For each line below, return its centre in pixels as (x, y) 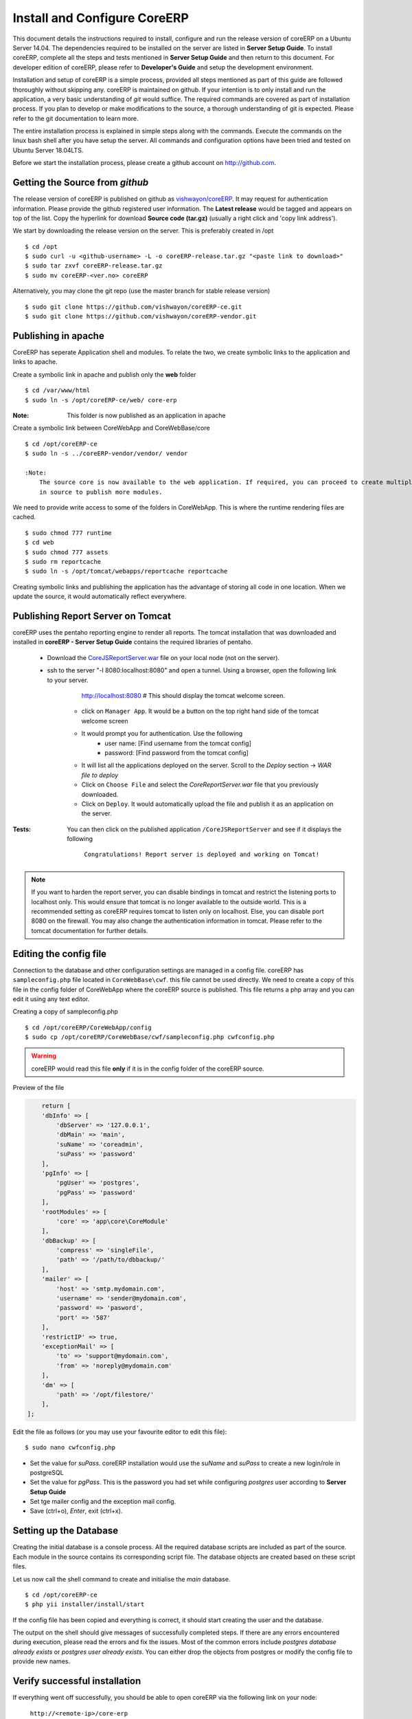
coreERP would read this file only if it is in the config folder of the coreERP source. (148, 1069)
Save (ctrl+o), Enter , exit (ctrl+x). (76, 1511)
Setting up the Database (66, 1531)
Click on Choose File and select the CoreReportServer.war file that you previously (200, 785)
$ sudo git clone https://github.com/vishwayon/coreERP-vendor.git (141, 317)
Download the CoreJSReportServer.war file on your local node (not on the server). (163, 657)
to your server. (68, 680)
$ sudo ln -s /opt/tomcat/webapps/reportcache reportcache (126, 571)
